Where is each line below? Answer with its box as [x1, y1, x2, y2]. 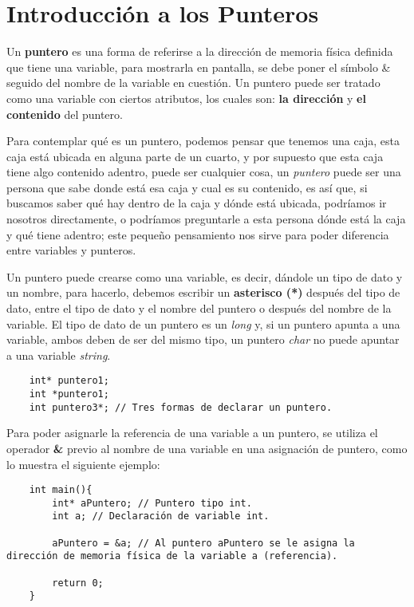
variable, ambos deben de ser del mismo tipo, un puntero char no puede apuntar [6, 331, 400, 348]
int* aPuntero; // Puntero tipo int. [52, 497, 252, 509]
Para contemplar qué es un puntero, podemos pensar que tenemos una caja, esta [6, 132, 400, 149]
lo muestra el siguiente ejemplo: [6, 455, 160, 472]
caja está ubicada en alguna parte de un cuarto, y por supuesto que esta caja [6, 148, 384, 164]
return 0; [52, 577, 104, 589]
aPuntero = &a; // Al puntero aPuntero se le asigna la [52, 537, 355, 549]
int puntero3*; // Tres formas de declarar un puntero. [29, 401, 333, 413]
